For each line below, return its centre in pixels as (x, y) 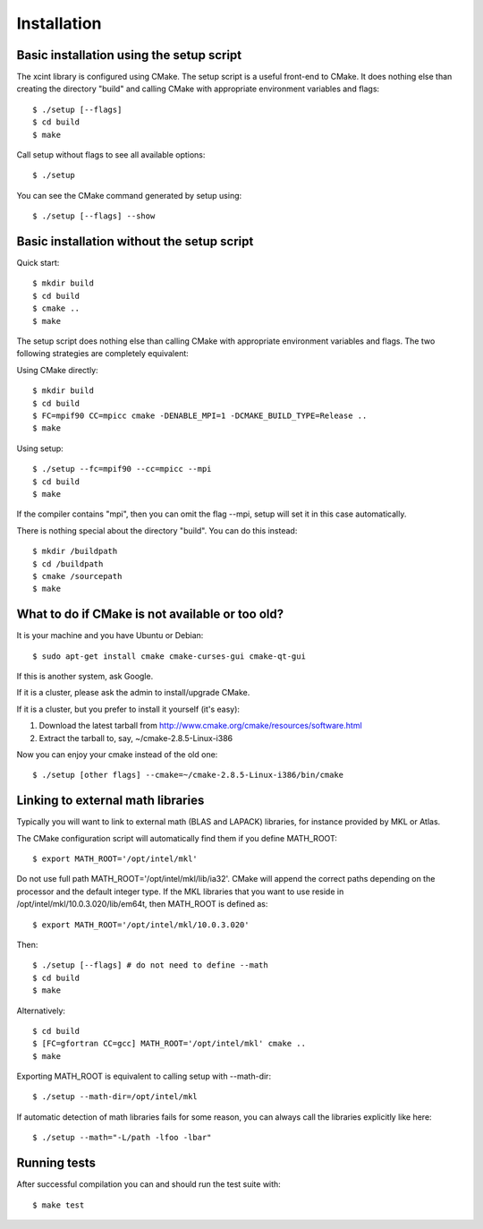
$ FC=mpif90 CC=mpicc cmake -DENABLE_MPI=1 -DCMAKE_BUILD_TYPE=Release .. (200, 416)
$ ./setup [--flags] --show (94, 216)
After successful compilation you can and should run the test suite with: (148, 1184)
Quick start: (38, 263)
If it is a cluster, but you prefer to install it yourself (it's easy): (128, 709)
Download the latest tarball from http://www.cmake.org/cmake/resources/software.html (200, 726)
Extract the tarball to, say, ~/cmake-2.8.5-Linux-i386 (136, 738)
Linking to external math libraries (110, 801)
